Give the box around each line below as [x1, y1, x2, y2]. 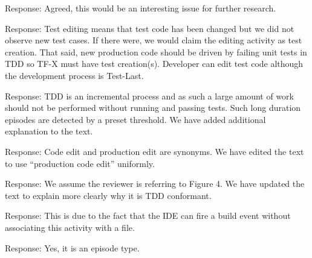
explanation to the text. [5, 125, 93, 137]
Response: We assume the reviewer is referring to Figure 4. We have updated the [5, 177, 305, 190]
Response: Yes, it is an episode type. [5, 241, 140, 254]
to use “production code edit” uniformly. [5, 157, 155, 169]
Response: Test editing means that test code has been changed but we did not [5, 22, 294, 34]
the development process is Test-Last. [5, 69, 144, 81]
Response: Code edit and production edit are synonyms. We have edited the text [5, 145, 304, 157]
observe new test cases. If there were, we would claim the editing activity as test [5, 34, 302, 46]
